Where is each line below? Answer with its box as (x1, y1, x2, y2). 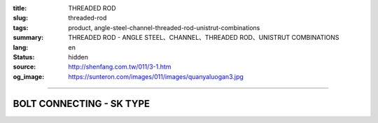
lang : (13, 43, 29, 52)
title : (13, 4, 27, 12)
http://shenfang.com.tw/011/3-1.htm (68, 63, 171, 71)
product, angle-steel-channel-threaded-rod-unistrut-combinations (68, 23, 260, 31)
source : (13, 63, 36, 71)
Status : (13, 52, 35, 61)
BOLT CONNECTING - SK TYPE (13, 98, 150, 110)
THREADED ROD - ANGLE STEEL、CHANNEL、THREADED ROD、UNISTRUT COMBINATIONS (68, 34, 339, 42)
